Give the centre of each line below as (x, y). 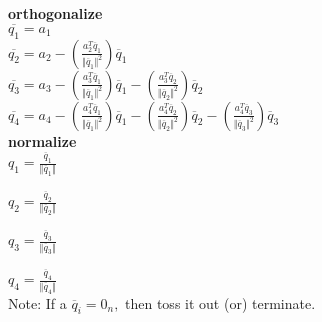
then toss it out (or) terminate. (220, 302)
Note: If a (37, 302)
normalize (42, 140)
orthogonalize (55, 13)
